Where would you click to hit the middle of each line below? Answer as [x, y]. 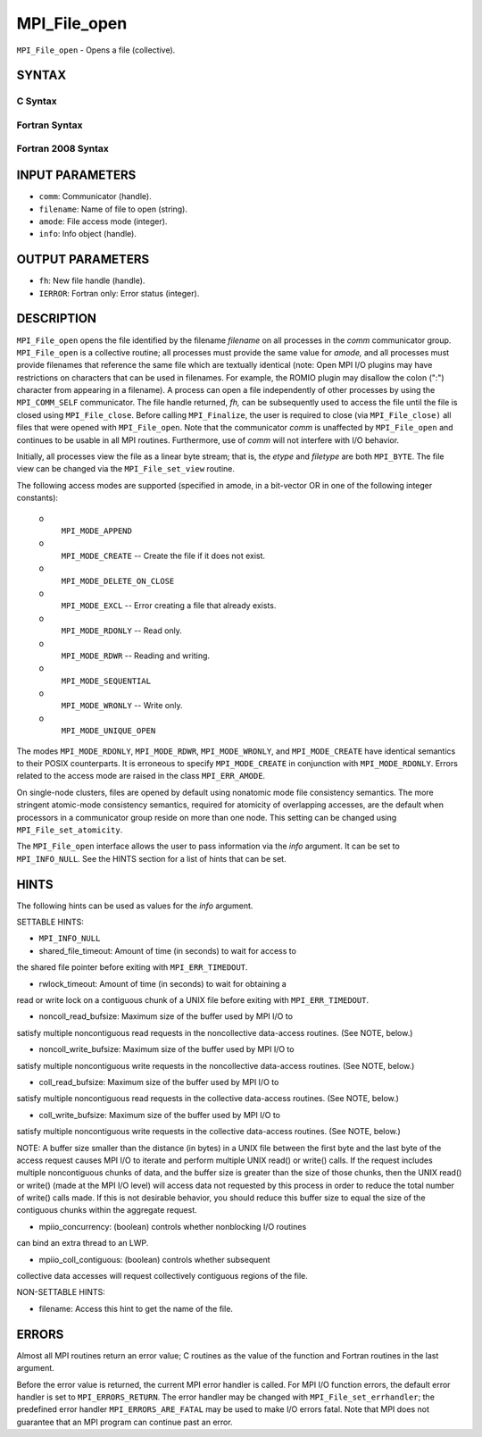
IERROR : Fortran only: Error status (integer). [119, 293]
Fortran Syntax [50, 125]
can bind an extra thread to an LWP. [83, 1243]
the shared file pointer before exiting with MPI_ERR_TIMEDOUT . [132, 967]
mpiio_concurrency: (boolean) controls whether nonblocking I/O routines [173, 1226]
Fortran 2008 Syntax [62, 149]
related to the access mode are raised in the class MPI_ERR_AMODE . [141, 776]
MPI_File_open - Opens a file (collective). [96, 50]
